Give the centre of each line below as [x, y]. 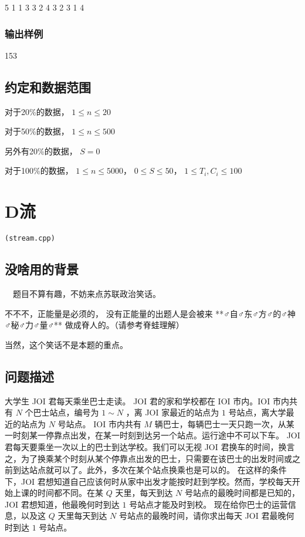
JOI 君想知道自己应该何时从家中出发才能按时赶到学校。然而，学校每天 [156, 481]
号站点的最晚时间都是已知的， [242, 493]
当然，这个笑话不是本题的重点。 [66, 344]
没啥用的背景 [42, 269]
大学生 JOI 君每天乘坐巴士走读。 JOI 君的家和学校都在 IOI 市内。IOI [138, 401]
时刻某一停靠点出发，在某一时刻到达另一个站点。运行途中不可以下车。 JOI [156, 435]
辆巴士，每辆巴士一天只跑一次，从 [220, 423]
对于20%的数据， [37, 111]
